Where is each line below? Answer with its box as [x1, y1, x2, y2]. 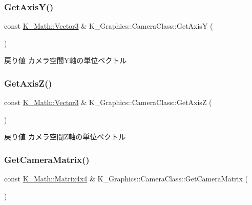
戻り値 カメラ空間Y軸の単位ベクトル [4, 55, 127, 66]
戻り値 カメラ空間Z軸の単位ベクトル [4, 131, 126, 142]
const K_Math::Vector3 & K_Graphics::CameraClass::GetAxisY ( [4, 20, 213, 31]
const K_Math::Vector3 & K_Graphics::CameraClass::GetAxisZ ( [4, 97, 212, 108]
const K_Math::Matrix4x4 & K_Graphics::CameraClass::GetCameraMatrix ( [4, 173, 248, 184]
